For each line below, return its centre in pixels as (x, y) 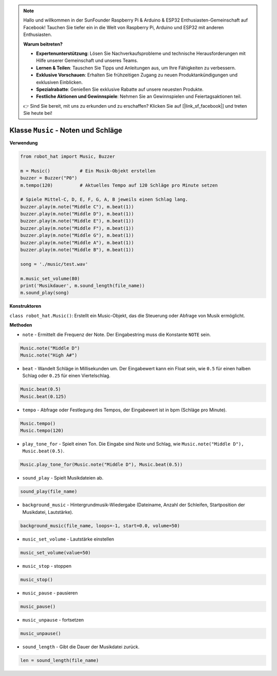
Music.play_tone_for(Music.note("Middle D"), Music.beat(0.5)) (102, 465)
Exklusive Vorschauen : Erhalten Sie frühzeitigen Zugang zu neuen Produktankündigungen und (137, 75)
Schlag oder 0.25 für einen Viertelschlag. (66, 376)
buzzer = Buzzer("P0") (49, 178)
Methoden (21, 325)
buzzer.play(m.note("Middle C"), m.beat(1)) (77, 207)
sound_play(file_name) (49, 492)
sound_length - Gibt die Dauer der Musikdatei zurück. (81, 647)
